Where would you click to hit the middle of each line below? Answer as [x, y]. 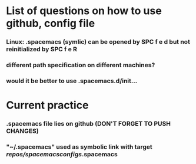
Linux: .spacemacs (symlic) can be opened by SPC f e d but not [98, 42]
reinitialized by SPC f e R [42, 50]
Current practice [47, 105]
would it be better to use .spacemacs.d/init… [72, 81]
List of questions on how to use [84, 11]
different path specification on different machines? [81, 65]
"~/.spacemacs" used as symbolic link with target [79, 147]
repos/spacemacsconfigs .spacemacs [62, 154]
